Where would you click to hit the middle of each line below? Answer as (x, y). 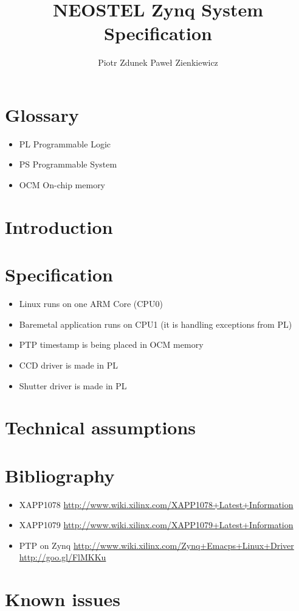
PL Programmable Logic (65, 143)
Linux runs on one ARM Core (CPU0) (91, 304)
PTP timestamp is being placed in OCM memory (111, 344)
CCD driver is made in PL (68, 365)
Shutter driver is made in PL (73, 385)
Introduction (59, 226)
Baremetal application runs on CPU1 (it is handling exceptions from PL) (156, 324)
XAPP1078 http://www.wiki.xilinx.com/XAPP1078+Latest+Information (156, 504)
